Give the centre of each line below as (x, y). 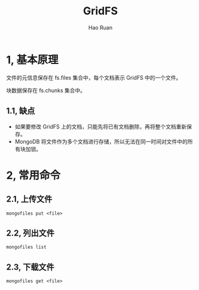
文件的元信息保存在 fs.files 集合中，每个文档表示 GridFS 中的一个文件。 (94, 77)
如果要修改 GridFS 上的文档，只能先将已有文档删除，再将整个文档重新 (101, 126)
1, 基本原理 (32, 59)
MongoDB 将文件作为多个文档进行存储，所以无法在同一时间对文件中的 (101, 141)
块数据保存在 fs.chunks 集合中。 (46, 90)
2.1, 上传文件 (29, 199)
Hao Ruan (100, 28)
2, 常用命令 (33, 175)
